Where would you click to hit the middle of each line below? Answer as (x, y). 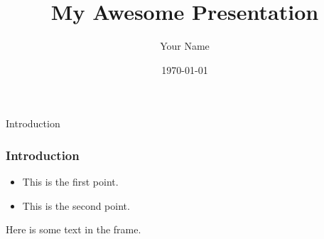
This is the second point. (76, 205)
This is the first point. (70, 182)
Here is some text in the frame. (74, 229)
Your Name (185, 46)
